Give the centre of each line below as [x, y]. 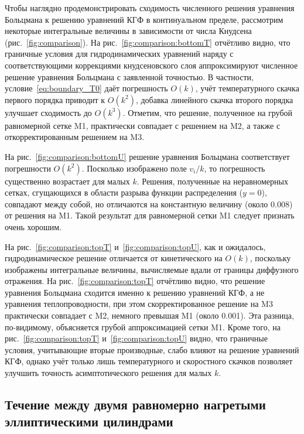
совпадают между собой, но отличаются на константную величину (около [136, 204]
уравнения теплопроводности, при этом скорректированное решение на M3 [139, 304]
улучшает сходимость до [48, 112]
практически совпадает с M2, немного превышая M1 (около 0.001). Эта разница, [149, 315]
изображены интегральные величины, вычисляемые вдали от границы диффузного [152, 269]
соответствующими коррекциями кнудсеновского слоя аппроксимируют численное [151, 65]
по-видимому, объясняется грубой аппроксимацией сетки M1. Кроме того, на [143, 327]
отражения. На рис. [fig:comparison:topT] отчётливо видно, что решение [135, 281]
